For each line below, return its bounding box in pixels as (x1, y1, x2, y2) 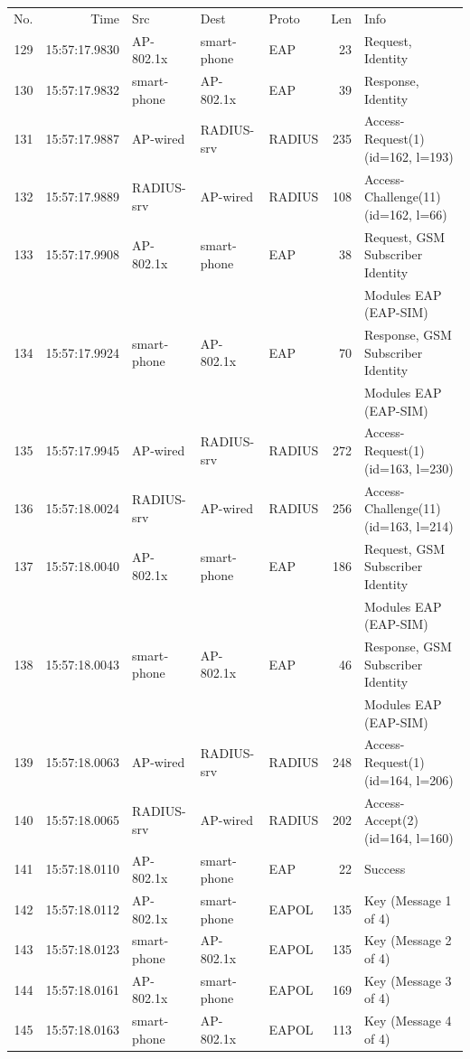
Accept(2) (363, 811, 418, 829)
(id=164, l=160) (363, 828, 454, 847)
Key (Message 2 (363, 931, 452, 950)
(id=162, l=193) (363, 146, 454, 165)
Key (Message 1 (363, 890, 452, 909)
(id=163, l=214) (363, 516, 454, 535)
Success (363, 859, 406, 878)
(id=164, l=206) (363, 770, 454, 789)
